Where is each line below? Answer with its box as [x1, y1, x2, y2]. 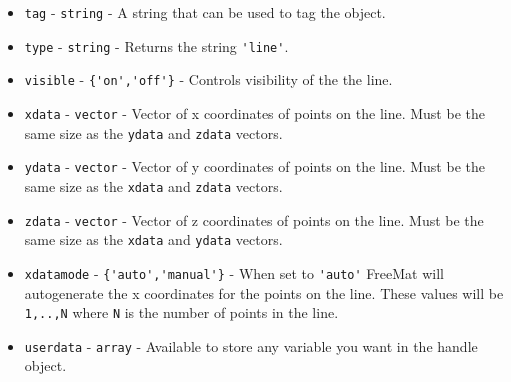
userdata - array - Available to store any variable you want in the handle [24, 335, 478, 356]
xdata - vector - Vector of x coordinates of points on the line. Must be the [24, 102, 485, 123]
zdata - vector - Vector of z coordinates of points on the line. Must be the [24, 209, 484, 230]
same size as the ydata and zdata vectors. [24, 122, 283, 143]
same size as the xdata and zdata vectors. [24, 175, 283, 196]
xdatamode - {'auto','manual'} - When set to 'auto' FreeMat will [24, 262, 444, 283]
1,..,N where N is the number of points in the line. [24, 302, 339, 323]
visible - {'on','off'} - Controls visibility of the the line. [24, 69, 393, 90]
